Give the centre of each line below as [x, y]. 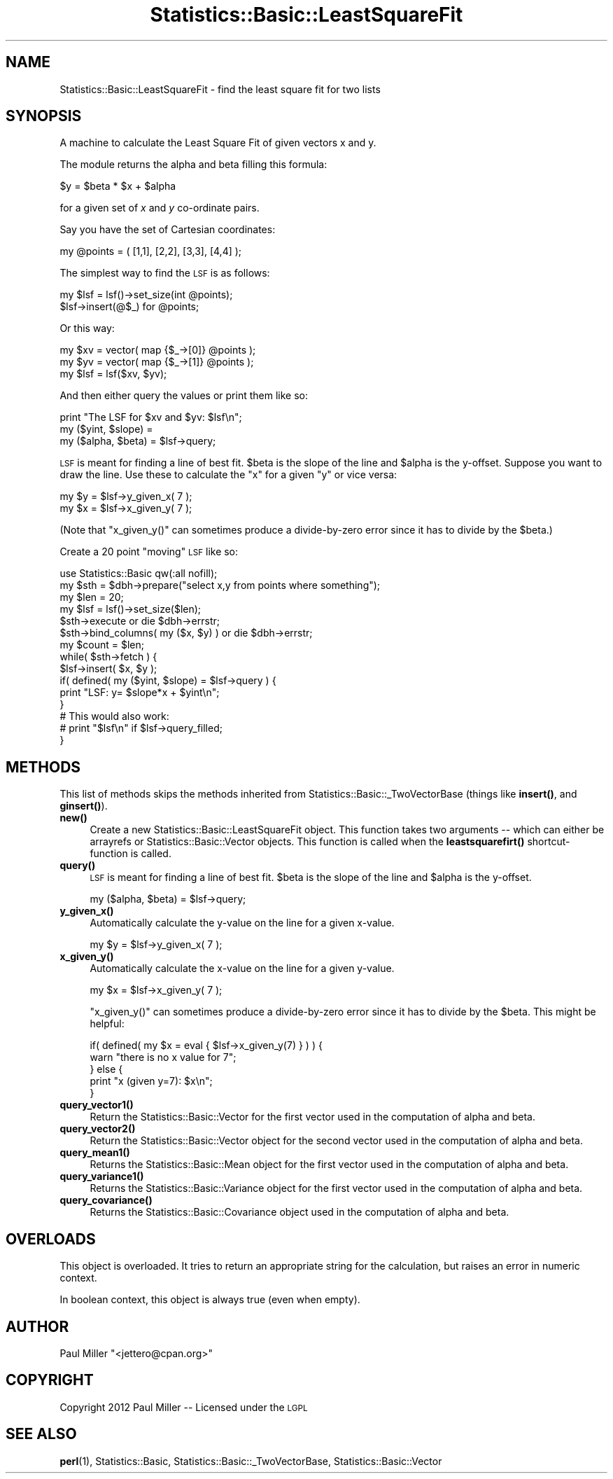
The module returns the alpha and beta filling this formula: [193, 165]
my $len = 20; [92, 597]
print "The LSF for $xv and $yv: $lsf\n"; [151, 417]
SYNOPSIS [44, 116]
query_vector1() [97, 1105]
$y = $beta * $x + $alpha [118, 186]
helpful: [107, 1024]
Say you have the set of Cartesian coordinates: [168, 230]
